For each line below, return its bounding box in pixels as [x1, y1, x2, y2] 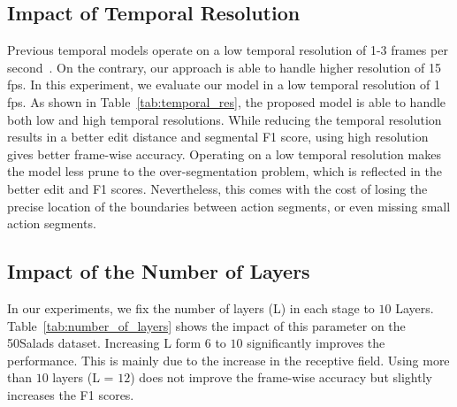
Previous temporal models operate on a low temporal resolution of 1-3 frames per [7, 41, 448, 59]
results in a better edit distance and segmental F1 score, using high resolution [7, 127, 429, 146]
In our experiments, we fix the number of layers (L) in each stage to [7, 298, 375, 317]
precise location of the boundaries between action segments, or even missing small [7, 196, 451, 215]
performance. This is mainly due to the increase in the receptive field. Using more [7, 350, 450, 369]
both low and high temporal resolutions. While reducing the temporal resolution [7, 110, 442, 128]
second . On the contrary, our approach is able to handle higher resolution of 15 [7, 58, 441, 76]
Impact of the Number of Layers [7, 257, 310, 285]
